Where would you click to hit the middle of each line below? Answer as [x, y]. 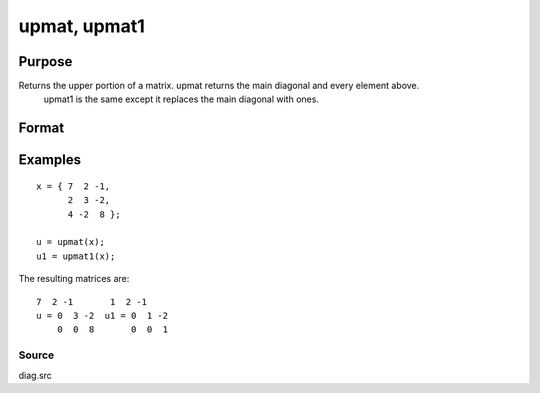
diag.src [35, 375]
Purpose [45, 61]
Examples [50, 160]
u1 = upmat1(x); [76, 256]
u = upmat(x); [70, 242]
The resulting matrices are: [74, 279]
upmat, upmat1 [81, 26]
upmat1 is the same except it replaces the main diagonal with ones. [181, 99]
